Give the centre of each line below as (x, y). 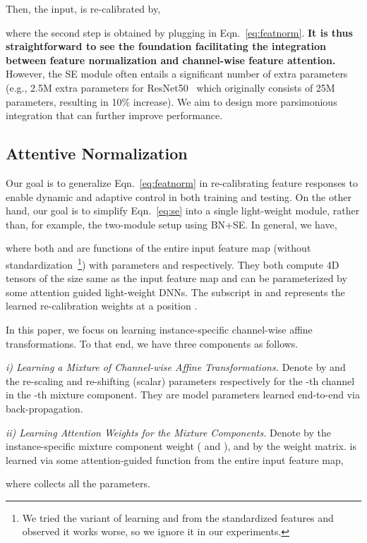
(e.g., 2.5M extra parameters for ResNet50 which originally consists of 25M (170, 87)
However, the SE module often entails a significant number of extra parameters (177, 74)
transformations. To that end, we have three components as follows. (152, 343)
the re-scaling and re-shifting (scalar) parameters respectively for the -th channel (180, 380)
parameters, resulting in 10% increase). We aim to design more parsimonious (172, 101)
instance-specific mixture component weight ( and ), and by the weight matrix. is (181, 446)
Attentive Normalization (97, 153)
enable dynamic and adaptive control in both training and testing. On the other (179, 196)
